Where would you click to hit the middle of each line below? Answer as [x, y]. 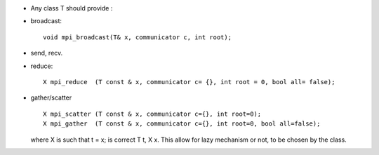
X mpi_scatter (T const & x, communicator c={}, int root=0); [152, 114]
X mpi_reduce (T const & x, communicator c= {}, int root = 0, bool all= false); [189, 82]
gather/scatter [51, 97]
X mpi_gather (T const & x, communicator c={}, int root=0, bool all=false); [182, 124]
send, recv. [47, 53]
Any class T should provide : [72, 8]
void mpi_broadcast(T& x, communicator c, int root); [137, 37]
